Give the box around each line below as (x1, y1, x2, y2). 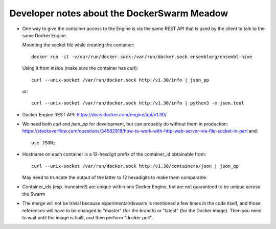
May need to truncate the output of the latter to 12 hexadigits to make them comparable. (22, 174, 208, 181)
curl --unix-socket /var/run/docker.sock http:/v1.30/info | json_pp (31, 77, 210, 83)
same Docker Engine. (22, 32, 67, 38)
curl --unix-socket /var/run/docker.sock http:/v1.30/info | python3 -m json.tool (31, 100, 244, 106)
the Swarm (22, 191, 45, 197)
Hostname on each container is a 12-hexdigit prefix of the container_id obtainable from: (22, 151, 206, 158)
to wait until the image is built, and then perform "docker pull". (22, 214, 153, 220)
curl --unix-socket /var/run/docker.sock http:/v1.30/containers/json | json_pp (31, 163, 239, 169)
